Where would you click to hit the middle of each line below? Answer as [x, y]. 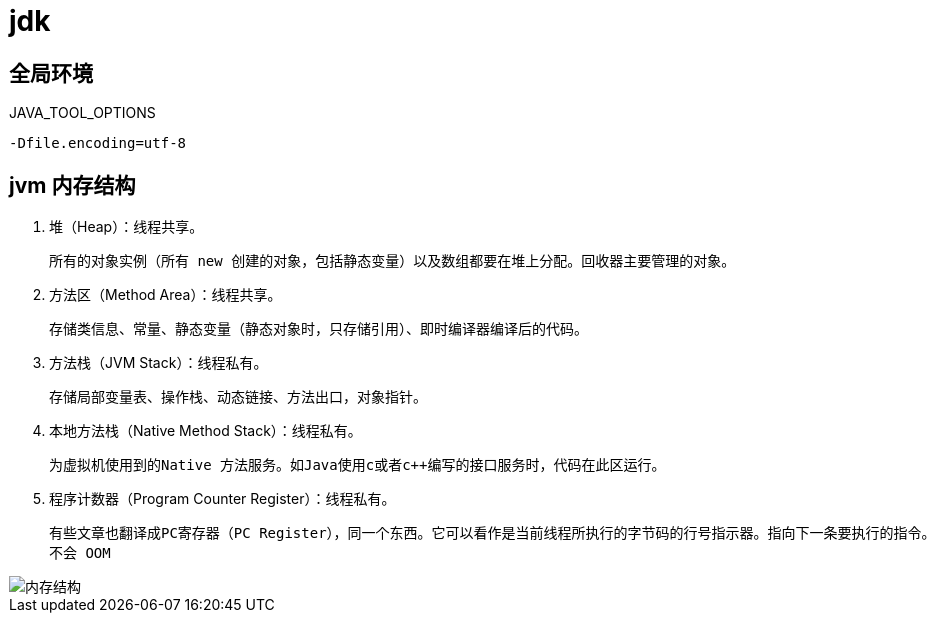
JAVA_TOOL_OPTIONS [82, 113]
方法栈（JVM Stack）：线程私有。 [158, 363]
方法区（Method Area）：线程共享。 [165, 295]
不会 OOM [80, 553]
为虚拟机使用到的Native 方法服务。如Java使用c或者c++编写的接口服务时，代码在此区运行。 [357, 465]
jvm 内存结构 [72, 185]
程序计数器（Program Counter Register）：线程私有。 [222, 499]
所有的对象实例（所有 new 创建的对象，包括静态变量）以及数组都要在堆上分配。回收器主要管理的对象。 [392, 261]
